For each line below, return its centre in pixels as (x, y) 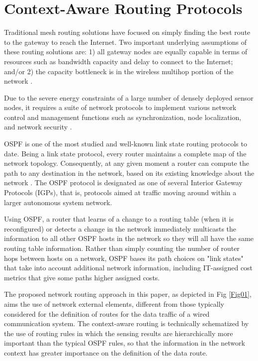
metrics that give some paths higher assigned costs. (82, 277)
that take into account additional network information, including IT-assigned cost (129, 268)
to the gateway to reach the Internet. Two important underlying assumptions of (126, 42)
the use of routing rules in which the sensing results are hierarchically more (119, 333)
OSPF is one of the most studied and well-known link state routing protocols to (126, 144)
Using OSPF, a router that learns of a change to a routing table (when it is (119, 219)
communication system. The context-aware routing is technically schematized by (127, 323)
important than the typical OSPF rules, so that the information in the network (125, 343)
